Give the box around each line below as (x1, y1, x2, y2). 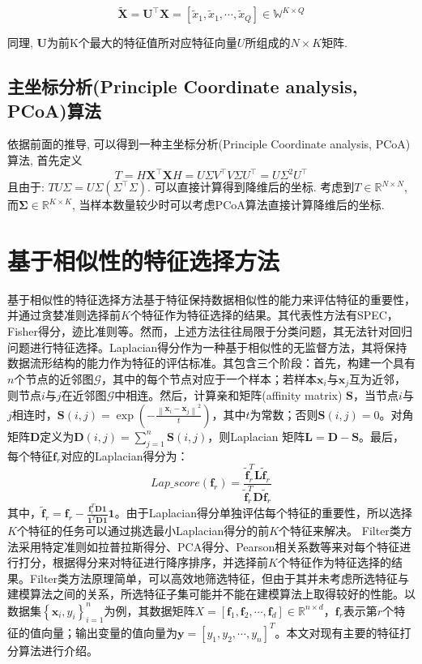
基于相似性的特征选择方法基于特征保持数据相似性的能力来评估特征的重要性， (7, 290, 416, 307)
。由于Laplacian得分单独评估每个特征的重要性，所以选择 (114, 504, 412, 521)
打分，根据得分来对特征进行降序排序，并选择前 (18, 554, 268, 571)
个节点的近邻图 (14, 370, 94, 387)
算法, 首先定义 (7, 152, 83, 168)
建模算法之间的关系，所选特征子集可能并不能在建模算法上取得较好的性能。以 (7, 585, 416, 602)
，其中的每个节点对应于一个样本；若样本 (101, 370, 317, 387)
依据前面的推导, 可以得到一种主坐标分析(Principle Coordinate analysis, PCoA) (7, 135, 411, 152)
